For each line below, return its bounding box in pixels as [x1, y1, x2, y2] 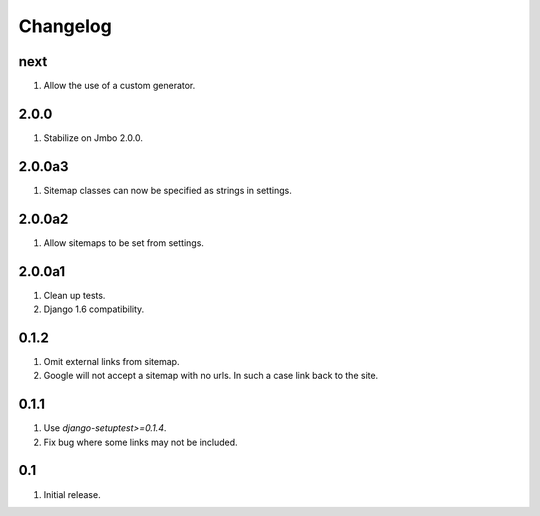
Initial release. [43, 488, 101, 500]
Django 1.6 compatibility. [43, 303, 145, 315]
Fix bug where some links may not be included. [43, 436, 239, 448]
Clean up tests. [43, 289, 106, 301]
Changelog [18, 15, 112, 37]
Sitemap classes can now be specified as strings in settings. [43, 184, 292, 196]
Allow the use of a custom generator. [43, 80, 196, 92]
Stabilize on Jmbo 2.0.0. [43, 131, 144, 144]
